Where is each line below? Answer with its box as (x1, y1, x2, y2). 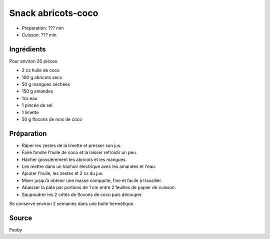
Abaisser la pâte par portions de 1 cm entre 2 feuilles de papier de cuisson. (21, 184, 176, 190)
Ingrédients (9, 45, 46, 53)
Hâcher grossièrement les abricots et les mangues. (21, 156, 127, 162)
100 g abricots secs (21, 74, 62, 80)
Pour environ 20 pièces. (9, 58, 58, 64)
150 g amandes (21, 88, 53, 94)
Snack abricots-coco (9, 7, 98, 18)
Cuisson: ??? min (21, 31, 57, 37)
